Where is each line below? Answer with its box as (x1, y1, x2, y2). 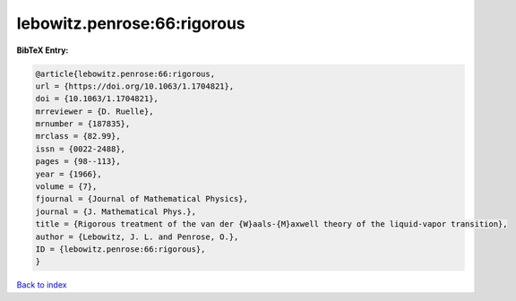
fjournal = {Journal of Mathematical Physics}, (35, 193, 248, 204)
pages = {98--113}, (35, 157, 121, 167)
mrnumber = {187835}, (35, 119, 131, 129)
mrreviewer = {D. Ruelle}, (35, 106, 154, 116)
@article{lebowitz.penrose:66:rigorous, (35, 68, 215, 79)
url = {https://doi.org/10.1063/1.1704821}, (35, 81, 235, 91)
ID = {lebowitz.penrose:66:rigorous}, (35, 245, 206, 254)
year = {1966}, (35, 168, 102, 179)
